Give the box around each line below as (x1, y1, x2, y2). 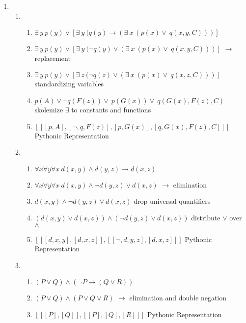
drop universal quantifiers (134, 196, 211, 206)
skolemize (34, 104, 63, 114)
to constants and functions (71, 104, 151, 114)
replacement (34, 53, 71, 63)
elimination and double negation (129, 293, 227, 303)
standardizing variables (34, 79, 104, 89)
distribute (191, 212, 220, 222)
